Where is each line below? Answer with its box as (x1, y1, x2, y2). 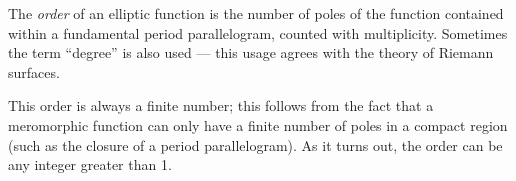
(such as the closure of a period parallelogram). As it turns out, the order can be (8, 134, 503, 155)
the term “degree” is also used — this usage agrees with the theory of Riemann (8, 42, 494, 63)
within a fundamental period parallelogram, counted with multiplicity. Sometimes (8, 22, 508, 43)
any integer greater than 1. (8, 154, 172, 175)
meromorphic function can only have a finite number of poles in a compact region (8, 114, 508, 135)
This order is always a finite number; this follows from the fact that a (8, 95, 434, 116)
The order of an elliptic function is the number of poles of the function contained (8, 3, 504, 23)
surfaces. (8, 61, 60, 82)
